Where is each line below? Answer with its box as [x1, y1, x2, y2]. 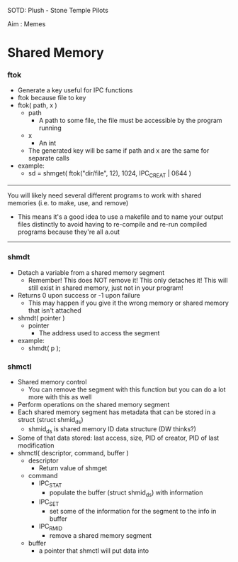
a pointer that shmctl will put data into [38, 546, 149, 555]
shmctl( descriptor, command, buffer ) [17, 449, 129, 458]
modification [17, 441, 55, 450]
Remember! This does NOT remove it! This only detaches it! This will [28, 276, 228, 284]
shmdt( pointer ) [17, 313, 65, 322]
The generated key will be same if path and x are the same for [28, 146, 210, 155]
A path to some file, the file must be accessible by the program [38, 117, 222, 125]
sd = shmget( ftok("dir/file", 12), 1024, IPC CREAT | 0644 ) [28, 169, 192, 180]
